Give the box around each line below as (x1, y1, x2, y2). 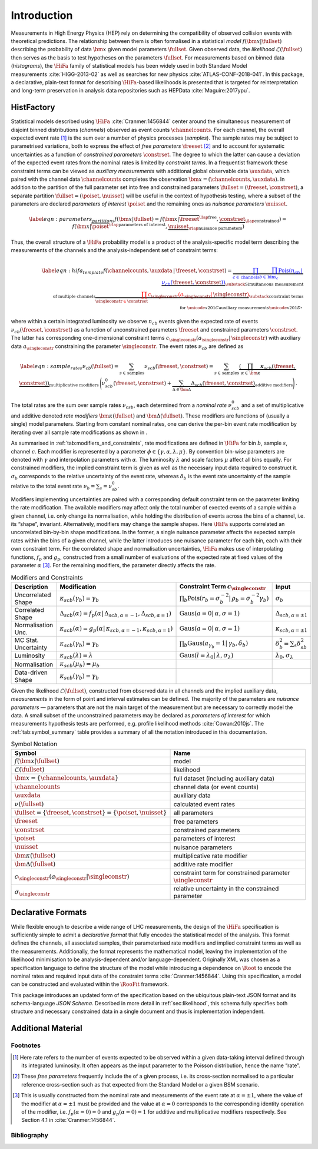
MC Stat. (14, 636, 39, 644)
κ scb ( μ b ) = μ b (59, 660, 100, 669)
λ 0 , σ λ (275, 651, 294, 661)
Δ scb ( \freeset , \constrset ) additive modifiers (190, 380, 293, 388)
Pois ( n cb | (278, 267, 303, 275)
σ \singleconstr (14, 888, 50, 898)
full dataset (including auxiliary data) (173, 774, 275, 783)
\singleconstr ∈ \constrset (95, 298, 148, 304)
